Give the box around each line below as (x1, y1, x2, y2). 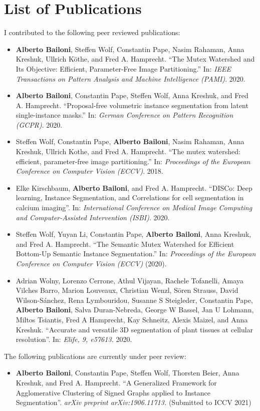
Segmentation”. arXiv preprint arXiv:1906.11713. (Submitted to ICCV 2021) (16, 397, 251, 407)
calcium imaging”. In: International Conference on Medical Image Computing (16, 202, 252, 213)
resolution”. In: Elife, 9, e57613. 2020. (16, 334, 132, 344)
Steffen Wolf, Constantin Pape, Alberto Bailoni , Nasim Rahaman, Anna (16, 136, 244, 147)
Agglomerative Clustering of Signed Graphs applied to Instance (16, 387, 210, 397)
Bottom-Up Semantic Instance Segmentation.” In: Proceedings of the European (16, 248, 256, 259)
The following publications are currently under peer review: (4, 350, 186, 361)
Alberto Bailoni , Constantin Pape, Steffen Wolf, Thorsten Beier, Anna (16, 367, 239, 378)
